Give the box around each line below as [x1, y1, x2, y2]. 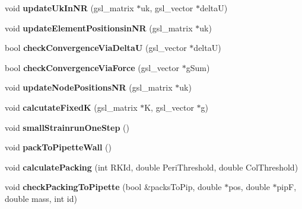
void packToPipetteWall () [5, 141, 112, 153]
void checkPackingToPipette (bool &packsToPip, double [5, 181, 222, 193]
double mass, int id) [5, 192, 77, 204]
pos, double [228, 181, 270, 193]
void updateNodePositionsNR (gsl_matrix [5, 81, 173, 94]
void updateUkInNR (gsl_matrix [5, 2, 134, 14]
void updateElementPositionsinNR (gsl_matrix [5, 21, 193, 34]
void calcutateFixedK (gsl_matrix [5, 101, 138, 113]
